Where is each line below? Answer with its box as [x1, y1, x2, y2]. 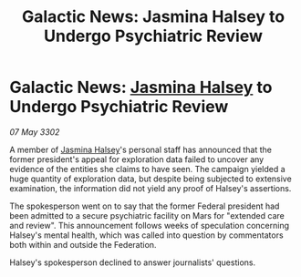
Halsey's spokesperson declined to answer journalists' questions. [9, 257, 256, 268]
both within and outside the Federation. [9, 239, 157, 250]
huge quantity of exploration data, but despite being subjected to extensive [9, 173, 292, 184]
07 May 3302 [9, 126, 60, 138]
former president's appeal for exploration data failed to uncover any [9, 153, 265, 165]
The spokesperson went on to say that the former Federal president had [9, 200, 280, 211]
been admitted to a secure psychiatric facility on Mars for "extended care [9, 210, 285, 221]
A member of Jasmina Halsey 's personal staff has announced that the [9, 144, 272, 155]
